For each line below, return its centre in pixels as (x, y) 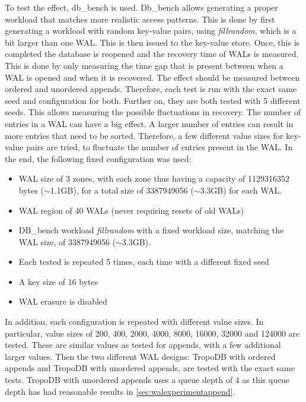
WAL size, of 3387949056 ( (67, 241)
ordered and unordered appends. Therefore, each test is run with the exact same (151, 89)
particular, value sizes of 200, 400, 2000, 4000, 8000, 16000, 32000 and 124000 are (152, 333)
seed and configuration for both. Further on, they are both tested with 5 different (153, 100)
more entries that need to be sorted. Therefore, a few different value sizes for (144, 135)
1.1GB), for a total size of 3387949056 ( (122, 190)
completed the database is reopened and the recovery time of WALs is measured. (152, 54)
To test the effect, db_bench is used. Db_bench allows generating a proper (141, 7)
